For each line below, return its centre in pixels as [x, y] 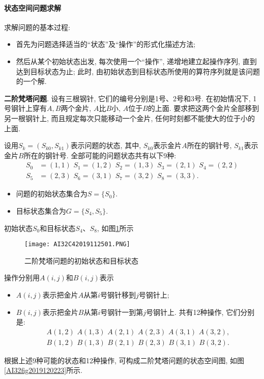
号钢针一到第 [122, 312]
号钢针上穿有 [25, 108]
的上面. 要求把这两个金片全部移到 [203, 108]
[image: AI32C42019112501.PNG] [77, 244]
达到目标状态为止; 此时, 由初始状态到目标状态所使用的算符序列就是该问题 [138, 71]
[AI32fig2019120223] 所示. [43, 370]
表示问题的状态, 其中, [106, 145]
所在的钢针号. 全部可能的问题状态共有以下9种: [100, 155]
